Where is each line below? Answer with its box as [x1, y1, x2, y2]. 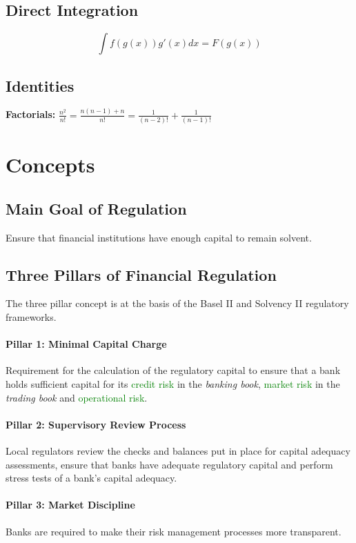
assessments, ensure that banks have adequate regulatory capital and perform [6, 457, 333, 471]
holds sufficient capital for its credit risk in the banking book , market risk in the [6, 376, 340, 391]
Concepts [6, 150, 95, 179]
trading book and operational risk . [6, 390, 148, 404]
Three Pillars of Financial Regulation [6, 264, 277, 285]
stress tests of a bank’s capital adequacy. [6, 471, 177, 485]
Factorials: [6, 107, 56, 121]
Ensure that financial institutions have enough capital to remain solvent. [6, 230, 312, 244]
